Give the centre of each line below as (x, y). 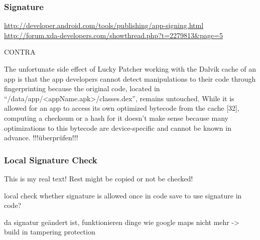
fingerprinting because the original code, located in (82, 88)
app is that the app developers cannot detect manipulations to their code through (130, 78)
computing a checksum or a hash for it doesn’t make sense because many (116, 117)
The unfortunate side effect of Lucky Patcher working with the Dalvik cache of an (130, 69)
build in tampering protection (50, 232)
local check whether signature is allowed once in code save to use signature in (123, 195)
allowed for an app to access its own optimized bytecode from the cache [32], (122, 108)
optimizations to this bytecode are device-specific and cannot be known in (118, 128)
